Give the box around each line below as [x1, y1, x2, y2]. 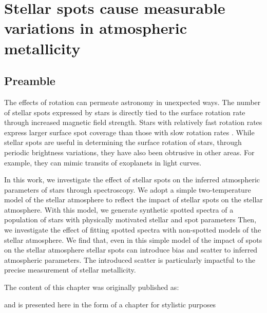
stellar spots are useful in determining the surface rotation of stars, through [4, 137, 242, 148]
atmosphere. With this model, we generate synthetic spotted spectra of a [4, 204, 234, 215]
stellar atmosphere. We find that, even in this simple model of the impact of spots [4, 234, 262, 245]
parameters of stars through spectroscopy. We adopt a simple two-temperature [4, 184, 251, 195]
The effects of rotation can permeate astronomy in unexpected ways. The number [4, 96, 261, 107]
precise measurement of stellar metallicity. [4, 264, 136, 275]
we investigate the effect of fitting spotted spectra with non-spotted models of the [4, 224, 261, 235]
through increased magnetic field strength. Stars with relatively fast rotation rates [4, 117, 262, 128]
